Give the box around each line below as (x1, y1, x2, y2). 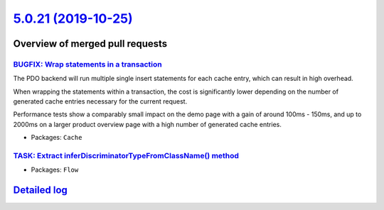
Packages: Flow (31, 165, 79, 174)
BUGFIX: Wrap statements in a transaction (13, 59, 163, 69)
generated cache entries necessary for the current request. (13, 97, 188, 106)
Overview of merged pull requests (13, 38, 168, 50)
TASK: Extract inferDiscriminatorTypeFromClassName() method (13, 151, 240, 161)
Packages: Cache (31, 133, 82, 142)
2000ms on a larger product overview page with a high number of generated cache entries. (13, 120, 282, 128)
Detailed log (13, 184, 68, 197)
